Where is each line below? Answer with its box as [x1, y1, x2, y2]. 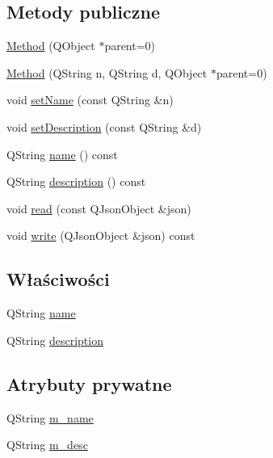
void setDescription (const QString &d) [6, 118, 202, 135]
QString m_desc [6, 436, 88, 453]
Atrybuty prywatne [6, 371, 172, 396]
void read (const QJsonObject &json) [6, 200, 191, 216]
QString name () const [6, 145, 118, 162]
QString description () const [6, 173, 146, 190]
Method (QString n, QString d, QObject [6, 64, 208, 81]
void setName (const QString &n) [6, 91, 174, 108]
